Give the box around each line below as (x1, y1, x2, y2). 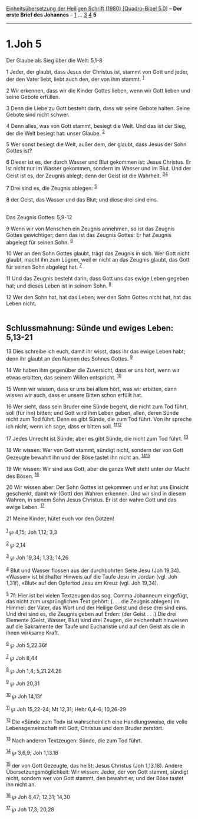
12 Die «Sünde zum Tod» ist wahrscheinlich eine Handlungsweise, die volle (6, 717, 187, 725)
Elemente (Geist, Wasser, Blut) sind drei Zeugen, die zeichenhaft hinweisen (6, 617, 189, 624)
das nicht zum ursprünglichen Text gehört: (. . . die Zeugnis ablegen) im (6, 598, 180, 605)
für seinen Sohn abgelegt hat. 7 (6, 262, 82, 270)
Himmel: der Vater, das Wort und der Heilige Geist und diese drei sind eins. (6, 604, 187, 612)
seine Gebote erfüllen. (6, 93, 60, 100)
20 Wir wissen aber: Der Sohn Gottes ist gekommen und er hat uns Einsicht (6, 484, 189, 491)
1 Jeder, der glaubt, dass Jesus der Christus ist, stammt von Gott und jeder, (6, 68, 189, 75)
